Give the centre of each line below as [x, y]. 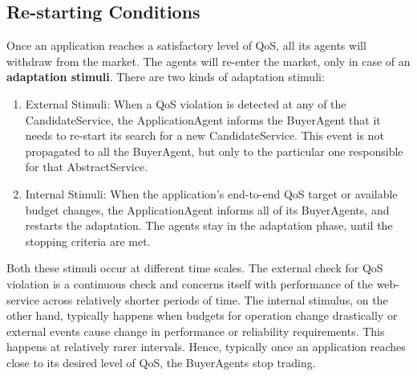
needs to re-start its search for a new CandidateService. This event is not [204, 135]
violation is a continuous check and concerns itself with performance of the [190, 283]
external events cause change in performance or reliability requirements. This [196, 331]
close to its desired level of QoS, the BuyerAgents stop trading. [161, 362]
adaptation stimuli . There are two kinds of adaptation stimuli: [166, 77]
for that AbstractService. [87, 167]
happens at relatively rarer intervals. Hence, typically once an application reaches [206, 347]
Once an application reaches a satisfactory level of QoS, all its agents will [186, 45]
